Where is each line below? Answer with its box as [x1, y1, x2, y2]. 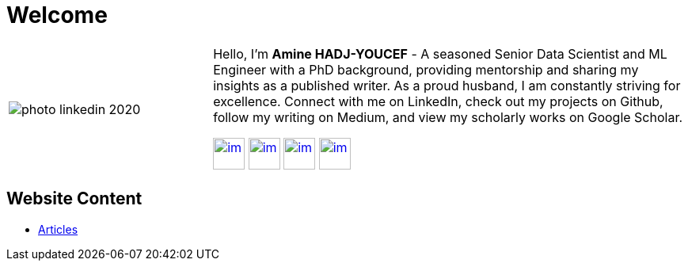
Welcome [6, 2, 108, 29]
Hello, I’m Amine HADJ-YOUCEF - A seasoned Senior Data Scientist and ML [213, 45, 667, 62]
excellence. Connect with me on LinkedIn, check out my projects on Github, [213, 93, 663, 109]
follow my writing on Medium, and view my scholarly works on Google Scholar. [213, 109, 683, 125]
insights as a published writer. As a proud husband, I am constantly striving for [213, 77, 681, 93]
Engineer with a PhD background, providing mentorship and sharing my [213, 61, 639, 78]
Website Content [6, 189, 143, 209]
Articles [38, 222, 78, 236]
